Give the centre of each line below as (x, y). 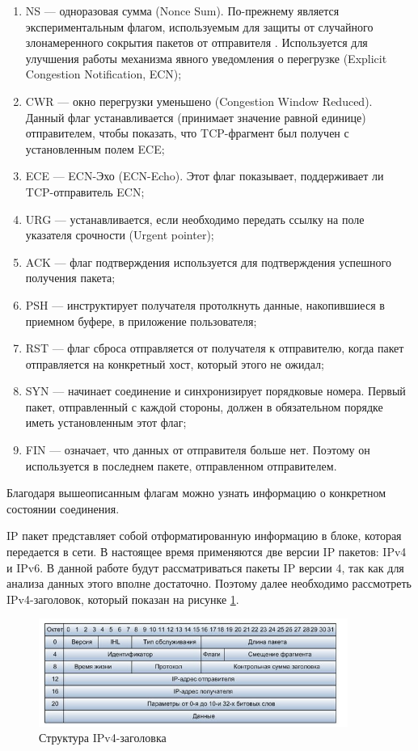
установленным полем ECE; (95, 148)
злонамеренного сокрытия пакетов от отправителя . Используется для (196, 42)
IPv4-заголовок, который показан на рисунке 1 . (123, 599)
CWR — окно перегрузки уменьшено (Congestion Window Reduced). (199, 101)
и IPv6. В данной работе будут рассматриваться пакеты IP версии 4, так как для (205, 567)
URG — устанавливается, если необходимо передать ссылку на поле (195, 219)
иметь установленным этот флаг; (106, 422)
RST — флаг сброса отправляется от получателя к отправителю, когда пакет (215, 348)
